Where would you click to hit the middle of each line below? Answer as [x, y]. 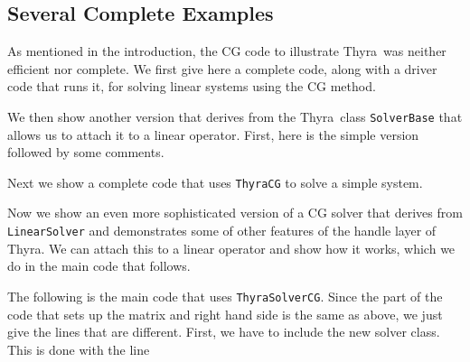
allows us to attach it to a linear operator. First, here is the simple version [213, 134]
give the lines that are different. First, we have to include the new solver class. [224, 332]
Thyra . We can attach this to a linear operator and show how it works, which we [231, 248]
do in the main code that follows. [99, 266]
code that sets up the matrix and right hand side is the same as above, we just [225, 314]
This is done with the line [79, 349]
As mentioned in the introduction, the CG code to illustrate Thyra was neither [227, 51]
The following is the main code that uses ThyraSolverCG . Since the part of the [225, 296]
